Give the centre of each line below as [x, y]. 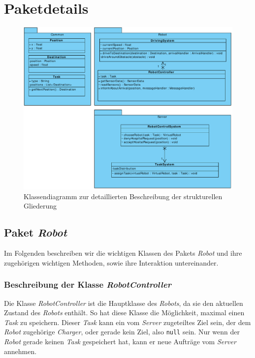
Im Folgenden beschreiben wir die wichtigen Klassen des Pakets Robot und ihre [123, 253]
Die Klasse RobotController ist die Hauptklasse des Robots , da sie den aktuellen [124, 303]
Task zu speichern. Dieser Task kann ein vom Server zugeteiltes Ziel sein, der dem [127, 322]
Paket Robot [35, 232]
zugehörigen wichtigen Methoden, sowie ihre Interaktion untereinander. [111, 262]
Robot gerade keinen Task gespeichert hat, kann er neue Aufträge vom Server [120, 341]
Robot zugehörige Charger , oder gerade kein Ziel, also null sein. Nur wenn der [122, 332]
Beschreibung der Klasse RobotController [88, 284]
